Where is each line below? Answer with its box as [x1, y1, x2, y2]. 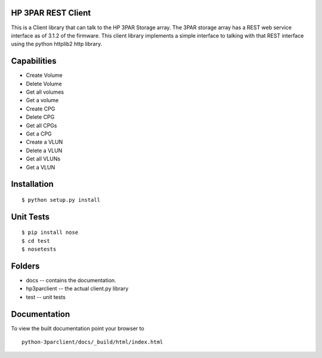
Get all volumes [26, 88, 64, 95]
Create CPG [26, 105, 55, 112]
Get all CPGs [26, 122, 57, 129]
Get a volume [26, 97, 59, 104]
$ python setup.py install [21, 196, 101, 203]
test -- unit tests [26, 293, 66, 301]
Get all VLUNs [26, 155, 61, 162]
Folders [11, 261, 40, 271]
